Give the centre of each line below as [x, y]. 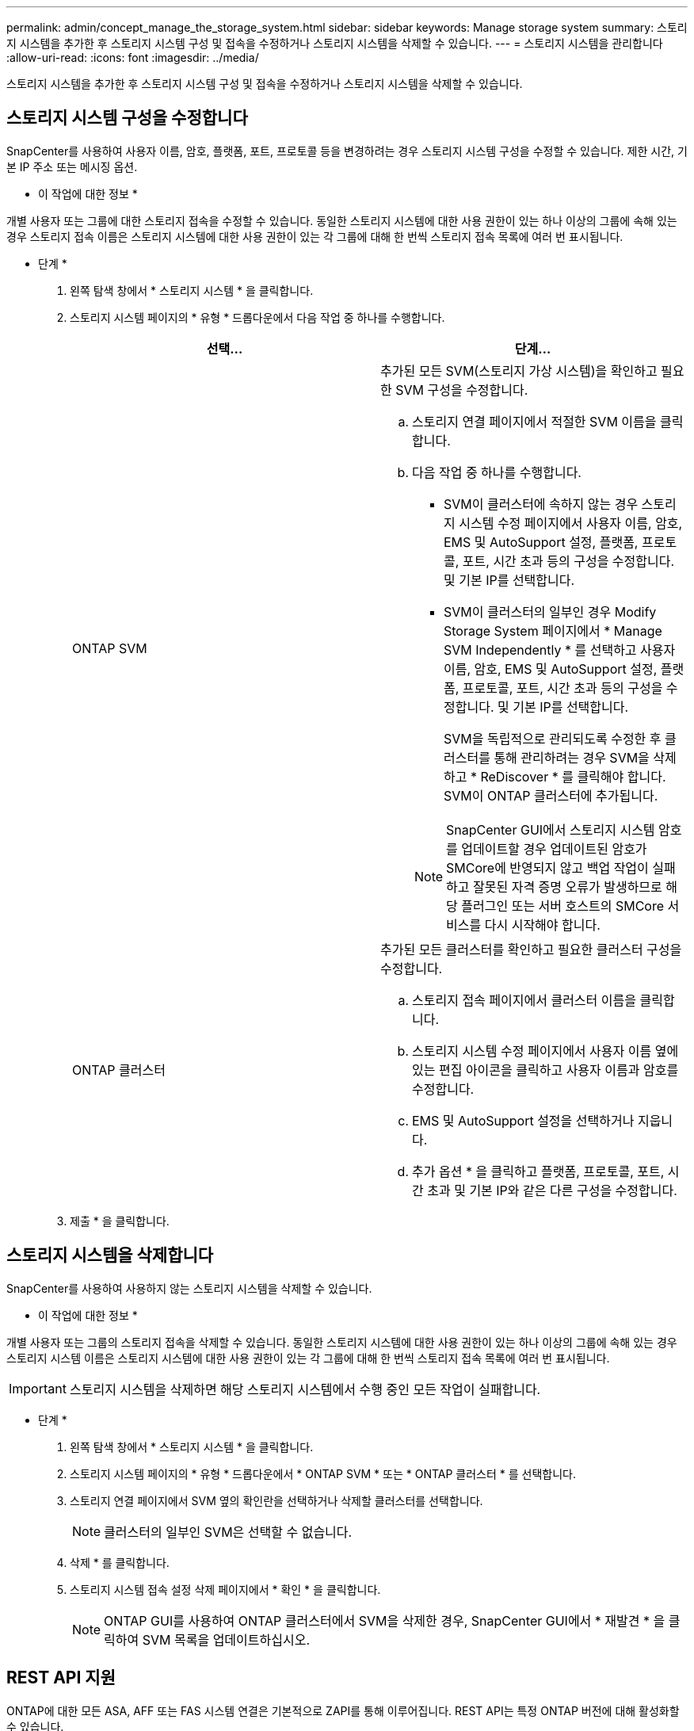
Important [38, 1388]
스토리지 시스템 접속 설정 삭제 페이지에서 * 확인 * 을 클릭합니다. [225, 1589]
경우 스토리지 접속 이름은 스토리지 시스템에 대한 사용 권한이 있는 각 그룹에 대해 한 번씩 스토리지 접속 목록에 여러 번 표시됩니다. [315, 236]
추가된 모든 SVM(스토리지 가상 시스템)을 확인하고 [519, 371]
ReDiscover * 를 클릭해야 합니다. [573, 776]
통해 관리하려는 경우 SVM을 [572, 757]
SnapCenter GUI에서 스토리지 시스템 [551, 829]
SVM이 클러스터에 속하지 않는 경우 [541, 504]
